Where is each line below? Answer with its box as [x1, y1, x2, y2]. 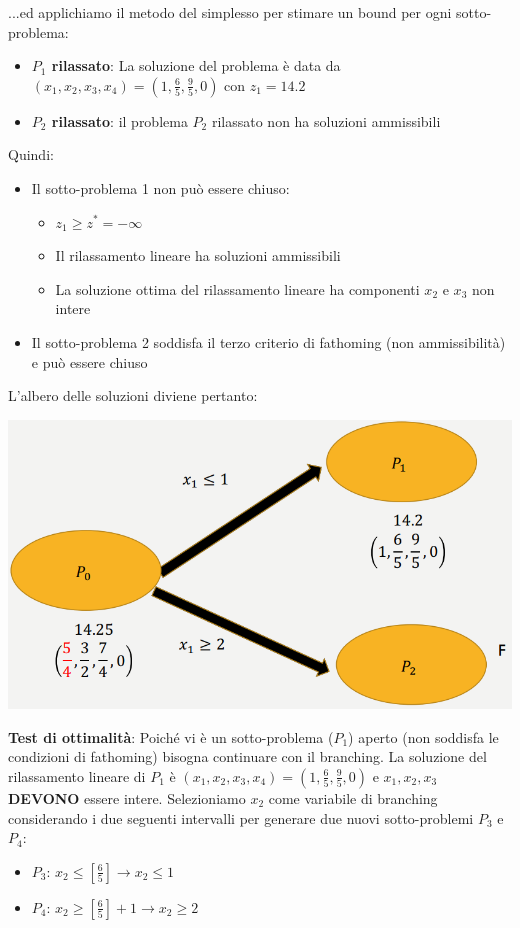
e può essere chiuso [31, 351, 148, 372]
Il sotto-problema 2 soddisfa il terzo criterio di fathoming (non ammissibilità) [31, 331, 506, 352]
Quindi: [8, 144, 54, 165]
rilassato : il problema [51, 110, 188, 131]
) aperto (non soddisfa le [348, 726, 499, 747]
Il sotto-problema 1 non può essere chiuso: [31, 177, 290, 198]
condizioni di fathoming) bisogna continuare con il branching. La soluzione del [8, 746, 487, 767]
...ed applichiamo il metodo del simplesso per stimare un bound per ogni [8, 2, 452, 22]
